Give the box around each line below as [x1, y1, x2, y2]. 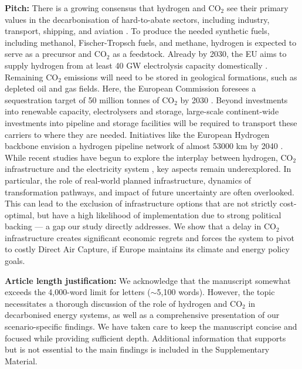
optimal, [5, 208, 35, 221]
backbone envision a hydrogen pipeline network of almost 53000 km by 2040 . [5, 140, 283, 152]
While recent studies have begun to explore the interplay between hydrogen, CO [5, 151, 293, 163]
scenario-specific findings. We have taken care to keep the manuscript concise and [5, 320, 297, 333]
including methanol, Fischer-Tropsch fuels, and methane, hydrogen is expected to [5, 36, 297, 48]
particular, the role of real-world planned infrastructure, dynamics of [5, 174, 252, 186]
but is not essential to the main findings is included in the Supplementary [5, 343, 270, 356]
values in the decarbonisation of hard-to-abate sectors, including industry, [5, 13, 270, 25]
